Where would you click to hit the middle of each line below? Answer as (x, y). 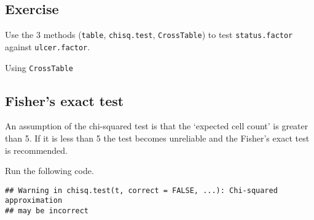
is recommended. (36, 150)
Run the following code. (49, 171)
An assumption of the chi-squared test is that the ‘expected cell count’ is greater (157, 126)
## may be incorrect (47, 211)
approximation (34, 201)
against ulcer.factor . (48, 46)
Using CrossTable (39, 67)
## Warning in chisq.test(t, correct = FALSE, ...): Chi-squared (141, 190)
